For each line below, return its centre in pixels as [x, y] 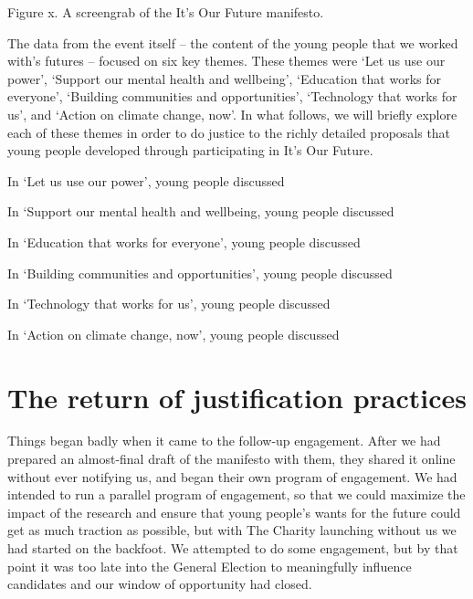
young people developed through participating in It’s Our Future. [190, 150]
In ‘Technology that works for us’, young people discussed [169, 304]
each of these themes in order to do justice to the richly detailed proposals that [229, 132]
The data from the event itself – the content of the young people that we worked [233, 42]
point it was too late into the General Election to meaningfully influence [210, 566]
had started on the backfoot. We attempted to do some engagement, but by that [233, 548]
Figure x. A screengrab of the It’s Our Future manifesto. [166, 12]
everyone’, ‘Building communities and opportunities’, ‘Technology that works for [232, 96]
